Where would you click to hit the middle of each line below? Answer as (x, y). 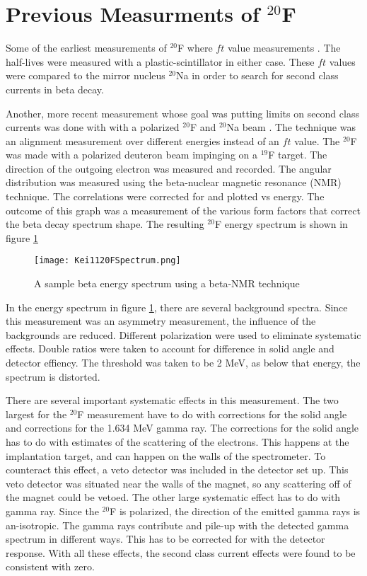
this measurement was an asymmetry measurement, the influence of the (161, 321)
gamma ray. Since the (52, 511)
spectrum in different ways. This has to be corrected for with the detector (165, 539)
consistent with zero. (50, 566)
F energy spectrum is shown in (281, 224)
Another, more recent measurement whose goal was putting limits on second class (182, 113)
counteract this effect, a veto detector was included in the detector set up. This (177, 470)
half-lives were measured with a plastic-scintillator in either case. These (160, 61)
